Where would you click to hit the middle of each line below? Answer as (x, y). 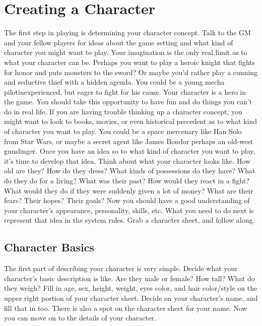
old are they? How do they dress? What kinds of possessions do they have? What (130, 171)
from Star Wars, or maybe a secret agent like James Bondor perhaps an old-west (129, 141)
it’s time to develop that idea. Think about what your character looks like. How (127, 160)
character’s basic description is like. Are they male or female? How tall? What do (129, 278)
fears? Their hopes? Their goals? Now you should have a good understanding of (127, 200)
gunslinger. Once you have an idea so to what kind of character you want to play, (130, 151)
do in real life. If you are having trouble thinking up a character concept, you (123, 111)
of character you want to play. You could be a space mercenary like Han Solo (123, 131)
